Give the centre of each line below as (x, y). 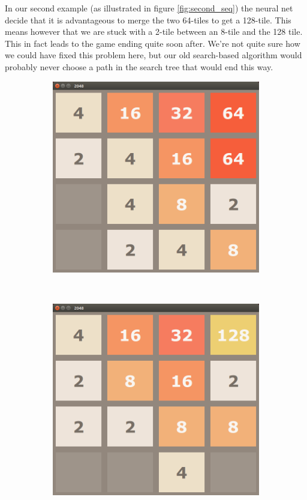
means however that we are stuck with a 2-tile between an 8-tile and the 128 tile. (154, 32)
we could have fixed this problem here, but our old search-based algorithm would (153, 55)
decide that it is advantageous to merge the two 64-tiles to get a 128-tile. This (148, 20)
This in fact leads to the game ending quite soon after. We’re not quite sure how (153, 43)
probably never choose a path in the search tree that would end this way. (139, 66)
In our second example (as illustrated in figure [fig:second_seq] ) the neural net (149, 8)
